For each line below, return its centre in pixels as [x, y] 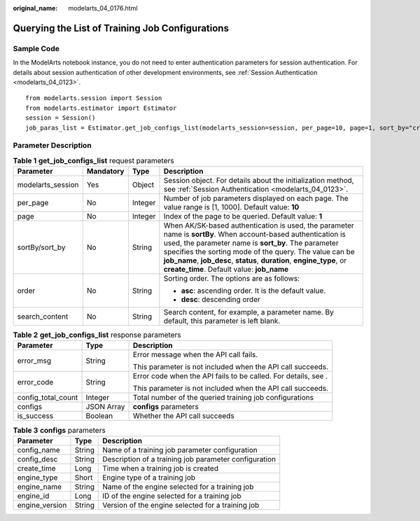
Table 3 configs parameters [59, 430]
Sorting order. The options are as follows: [232, 279]
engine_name [40, 487]
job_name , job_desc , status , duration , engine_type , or [255, 260]
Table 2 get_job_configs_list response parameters [97, 335]
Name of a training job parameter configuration [180, 450]
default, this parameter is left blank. [222, 321]
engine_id [33, 496]
